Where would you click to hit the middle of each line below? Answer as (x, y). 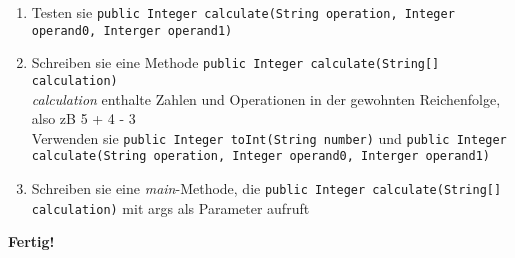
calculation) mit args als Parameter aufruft (170, 207)
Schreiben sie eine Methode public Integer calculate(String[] (235, 62)
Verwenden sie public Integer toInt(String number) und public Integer (269, 137)
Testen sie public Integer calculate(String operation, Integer (243, 12)
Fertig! (31, 241)
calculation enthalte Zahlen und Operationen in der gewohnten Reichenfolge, (266, 98)
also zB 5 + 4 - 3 (83, 118)
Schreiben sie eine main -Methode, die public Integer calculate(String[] (266, 188)
